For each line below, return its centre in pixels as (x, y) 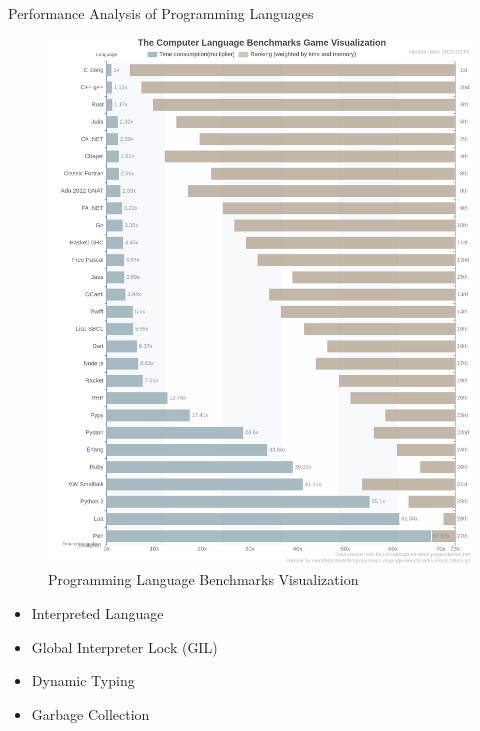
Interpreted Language (97, 612)
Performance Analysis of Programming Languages (161, 13)
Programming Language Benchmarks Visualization (203, 579)
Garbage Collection (90, 713)
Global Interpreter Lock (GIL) (124, 646)
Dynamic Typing (83, 680)
